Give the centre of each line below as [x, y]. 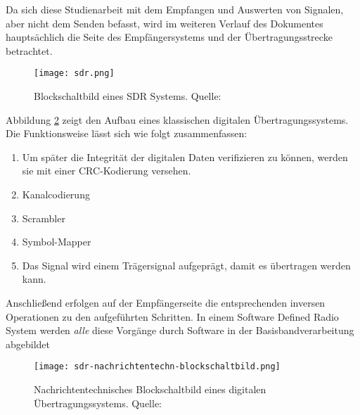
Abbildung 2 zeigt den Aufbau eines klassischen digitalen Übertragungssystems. [177, 119]
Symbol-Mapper [57, 242]
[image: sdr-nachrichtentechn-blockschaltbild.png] [157, 367]
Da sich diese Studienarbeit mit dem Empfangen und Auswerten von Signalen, [175, 9]
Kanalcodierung [56, 194]
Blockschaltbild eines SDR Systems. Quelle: [128, 96]
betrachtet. [29, 50]
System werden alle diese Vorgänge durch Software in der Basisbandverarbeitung [180, 330]
